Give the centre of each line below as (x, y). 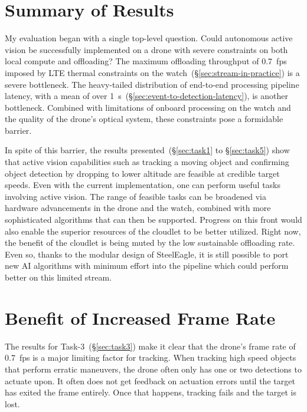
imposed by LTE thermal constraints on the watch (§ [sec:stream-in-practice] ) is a (152, 72)
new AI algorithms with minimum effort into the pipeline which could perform (147, 266)
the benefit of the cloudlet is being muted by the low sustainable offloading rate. (150, 243)
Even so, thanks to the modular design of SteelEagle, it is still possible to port (147, 254)
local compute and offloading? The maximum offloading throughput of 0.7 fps (146, 61)
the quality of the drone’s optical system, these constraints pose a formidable (144, 119)
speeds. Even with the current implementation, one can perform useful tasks (143, 185)
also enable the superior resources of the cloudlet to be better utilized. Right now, (153, 231)
